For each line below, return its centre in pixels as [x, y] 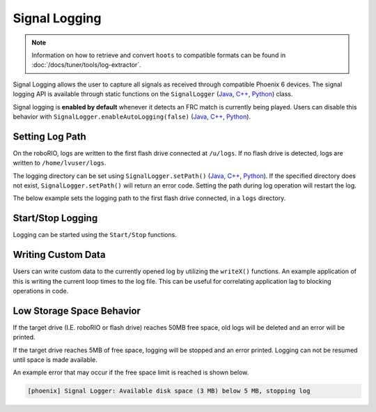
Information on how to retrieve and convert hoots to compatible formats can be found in [159, 55]
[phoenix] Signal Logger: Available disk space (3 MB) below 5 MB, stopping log [169, 391]
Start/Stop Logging [55, 219]
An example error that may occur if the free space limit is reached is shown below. [131, 372]
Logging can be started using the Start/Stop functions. [95, 235]
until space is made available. [55, 360]
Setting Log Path [49, 136]
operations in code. [41, 291]
